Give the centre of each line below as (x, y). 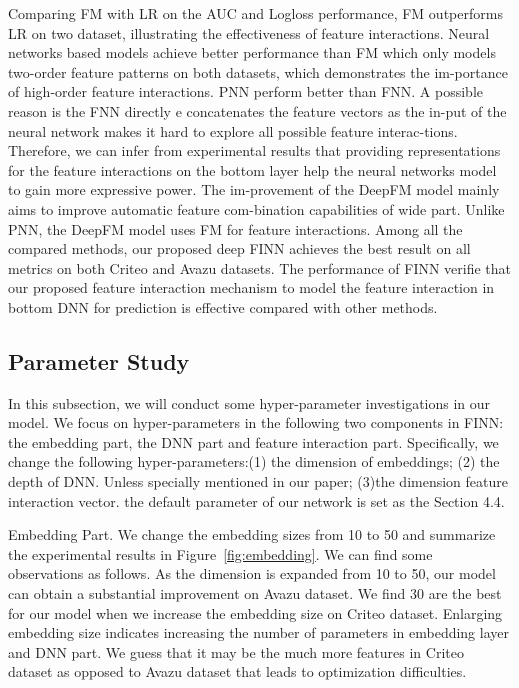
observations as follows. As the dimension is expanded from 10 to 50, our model (252, 573)
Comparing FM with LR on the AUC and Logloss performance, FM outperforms (255, 13)
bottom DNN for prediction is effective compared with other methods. (223, 306)
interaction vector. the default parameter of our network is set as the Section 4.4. (256, 500)
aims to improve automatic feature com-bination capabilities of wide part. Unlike (256, 208)
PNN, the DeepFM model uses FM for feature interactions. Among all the (235, 228)
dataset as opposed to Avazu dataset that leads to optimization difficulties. (237, 671)
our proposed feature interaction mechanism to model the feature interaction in (251, 287)
